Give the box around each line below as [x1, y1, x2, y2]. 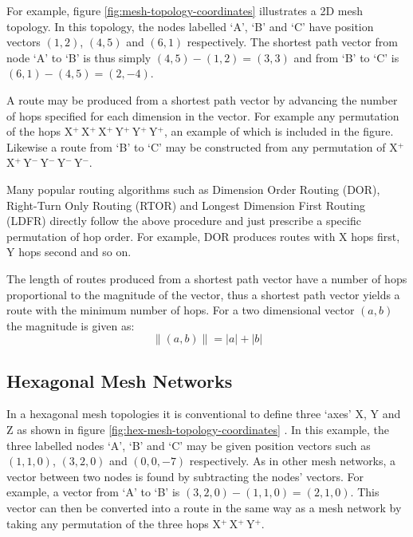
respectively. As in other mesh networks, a [189, 452, 396, 469]
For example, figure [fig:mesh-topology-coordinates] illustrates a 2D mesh [6, 2, 364, 18]
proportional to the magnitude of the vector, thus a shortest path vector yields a [6, 286, 400, 302]
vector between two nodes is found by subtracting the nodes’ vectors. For [6, 468, 364, 484]
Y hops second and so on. [6, 243, 132, 260]
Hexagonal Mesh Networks [6, 368, 233, 393]
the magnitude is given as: [6, 317, 135, 334]
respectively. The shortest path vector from [187, 34, 398, 50]
